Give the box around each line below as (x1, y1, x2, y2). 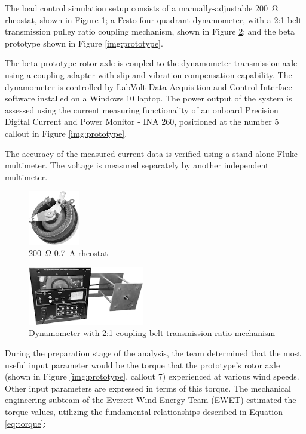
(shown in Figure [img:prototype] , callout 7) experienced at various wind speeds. (5, 370, 299, 383)
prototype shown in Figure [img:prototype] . (5, 36, 163, 49)
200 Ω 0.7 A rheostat (29, 247, 108, 259)
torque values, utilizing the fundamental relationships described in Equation (5, 405, 283, 417)
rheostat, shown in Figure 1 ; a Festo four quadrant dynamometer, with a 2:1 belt (5, 13, 302, 26)
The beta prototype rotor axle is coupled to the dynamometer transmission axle (5, 57, 298, 69)
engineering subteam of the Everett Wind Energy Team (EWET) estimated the (5, 393, 296, 406)
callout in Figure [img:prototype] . (5, 127, 127, 139)
